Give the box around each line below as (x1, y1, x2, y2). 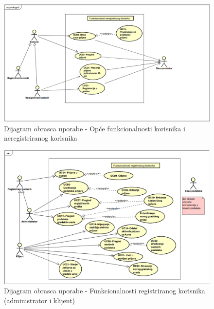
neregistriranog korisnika (4, 133, 77, 143)
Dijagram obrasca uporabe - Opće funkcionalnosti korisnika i (4, 123, 185, 133)
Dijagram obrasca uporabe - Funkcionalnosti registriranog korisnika (4, 286, 205, 296)
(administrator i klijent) (4, 295, 75, 305)
